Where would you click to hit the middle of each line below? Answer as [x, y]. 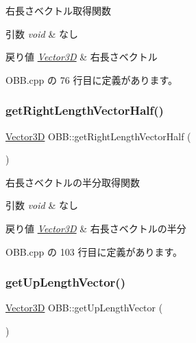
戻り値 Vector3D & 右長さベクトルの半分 [96, 228]
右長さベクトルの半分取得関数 [73, 182]
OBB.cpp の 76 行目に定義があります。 [91, 79]
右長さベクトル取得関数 [58, 10]
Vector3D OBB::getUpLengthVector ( [84, 308]
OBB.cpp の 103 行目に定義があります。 [94, 251]
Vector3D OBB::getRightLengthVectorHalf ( [98, 136]
